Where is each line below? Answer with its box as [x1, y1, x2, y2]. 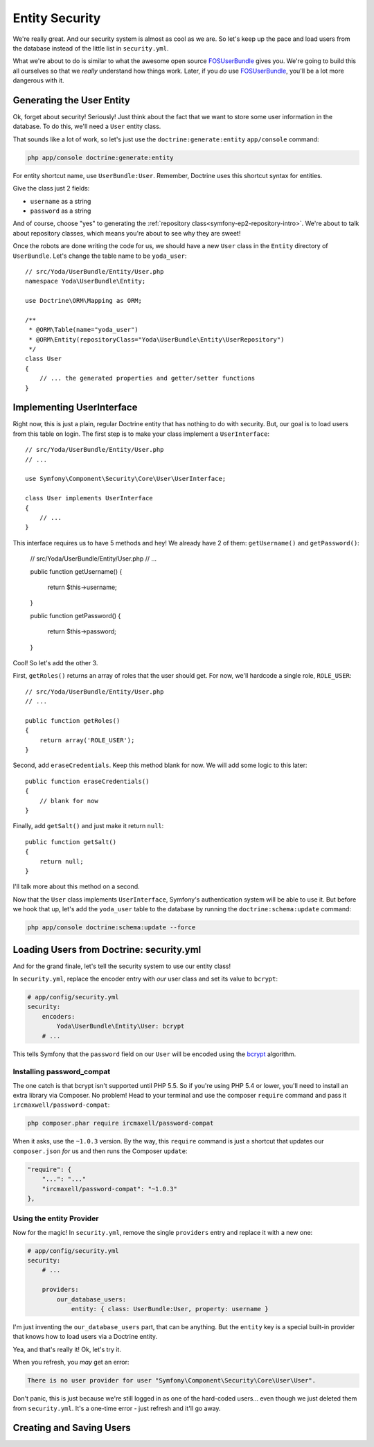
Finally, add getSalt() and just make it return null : [12, 822, 164, 830]
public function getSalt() [25, 838, 117, 845]
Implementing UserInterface [12, 402, 138, 414]
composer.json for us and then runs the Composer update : [12, 1147, 188, 1155]
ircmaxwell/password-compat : [12, 1100, 110, 1109]
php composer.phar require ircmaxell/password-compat [27, 1119, 214, 1128]
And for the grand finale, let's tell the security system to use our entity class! [12, 962, 231, 970]
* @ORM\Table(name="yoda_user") [28, 326, 139, 334]
